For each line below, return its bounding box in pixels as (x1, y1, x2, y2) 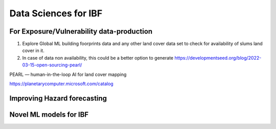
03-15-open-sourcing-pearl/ (22, 62, 82, 68)
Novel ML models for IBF (9, 110, 89, 119)
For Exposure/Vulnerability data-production (9, 27, 153, 36)
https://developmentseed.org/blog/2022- (174, 55, 262, 61)
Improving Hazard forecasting (9, 94, 107, 102)
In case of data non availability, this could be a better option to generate (22, 55, 174, 61)
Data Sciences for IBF (9, 8, 103, 19)
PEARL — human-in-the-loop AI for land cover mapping (9, 71, 127, 78)
